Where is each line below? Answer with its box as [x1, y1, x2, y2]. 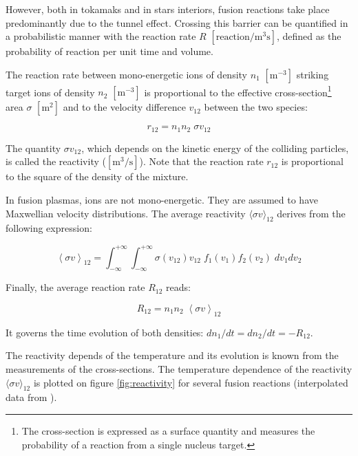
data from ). [6, 390, 57, 404]
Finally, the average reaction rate [6, 280, 145, 294]
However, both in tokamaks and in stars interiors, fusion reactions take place [6, 2, 330, 16]
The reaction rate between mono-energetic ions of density [6, 67, 248, 81]
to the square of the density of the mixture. [6, 169, 189, 184]
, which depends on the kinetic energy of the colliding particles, [81, 140, 349, 155]
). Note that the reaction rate [139, 154, 264, 169]
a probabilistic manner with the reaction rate [6, 29, 196, 43]
